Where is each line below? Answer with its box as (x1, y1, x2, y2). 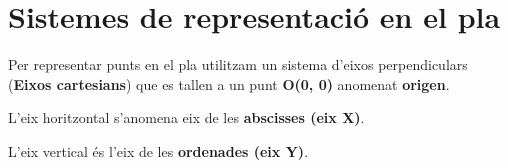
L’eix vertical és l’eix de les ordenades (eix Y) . (8, 140, 309, 161)
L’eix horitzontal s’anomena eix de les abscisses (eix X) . (8, 107, 365, 128)
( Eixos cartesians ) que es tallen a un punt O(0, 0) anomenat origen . (8, 73, 450, 94)
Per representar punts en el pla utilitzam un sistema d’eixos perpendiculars (8, 54, 468, 75)
